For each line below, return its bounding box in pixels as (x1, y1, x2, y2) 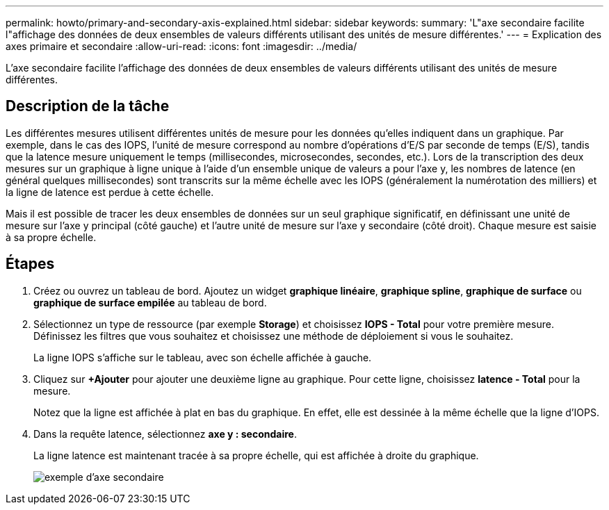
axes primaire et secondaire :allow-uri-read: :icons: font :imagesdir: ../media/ (6, 40, 357, 52)
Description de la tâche (6, 97, 170, 115)
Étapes (6, 255, 55, 273)
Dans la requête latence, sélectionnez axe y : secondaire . (33, 427, 297, 440)
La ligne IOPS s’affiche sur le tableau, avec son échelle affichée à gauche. (33, 351, 372, 363)
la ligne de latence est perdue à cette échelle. (6, 186, 214, 198)
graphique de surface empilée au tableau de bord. (33, 296, 267, 309)
